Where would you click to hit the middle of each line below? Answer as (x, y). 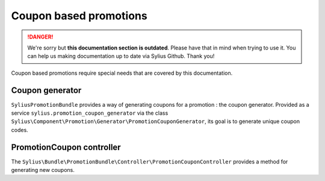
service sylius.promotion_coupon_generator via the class (90, 113)
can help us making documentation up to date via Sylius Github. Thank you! (121, 56)
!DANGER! (40, 37)
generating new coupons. (43, 170)
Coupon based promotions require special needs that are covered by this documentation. (122, 73)
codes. (20, 130)
